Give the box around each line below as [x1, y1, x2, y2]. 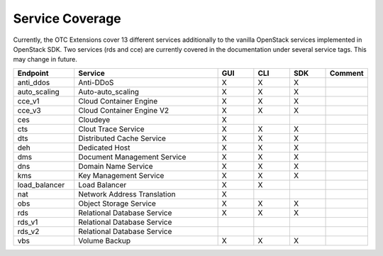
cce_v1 [17, 96, 40, 106]
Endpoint [17, 68, 49, 78]
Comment [330, 68, 365, 78]
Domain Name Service [78, 161, 153, 171]
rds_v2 [17, 226, 40, 236]
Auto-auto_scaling [78, 87, 140, 96]
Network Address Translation [78, 189, 176, 199]
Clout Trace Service [78, 124, 145, 134]
